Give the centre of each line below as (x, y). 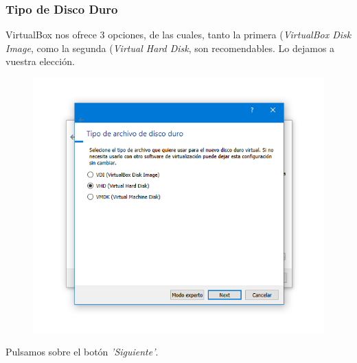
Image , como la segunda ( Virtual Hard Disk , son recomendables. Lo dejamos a (170, 48)
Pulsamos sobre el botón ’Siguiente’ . (82, 352)
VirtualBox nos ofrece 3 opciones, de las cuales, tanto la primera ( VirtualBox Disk (178, 35)
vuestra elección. (40, 61)
